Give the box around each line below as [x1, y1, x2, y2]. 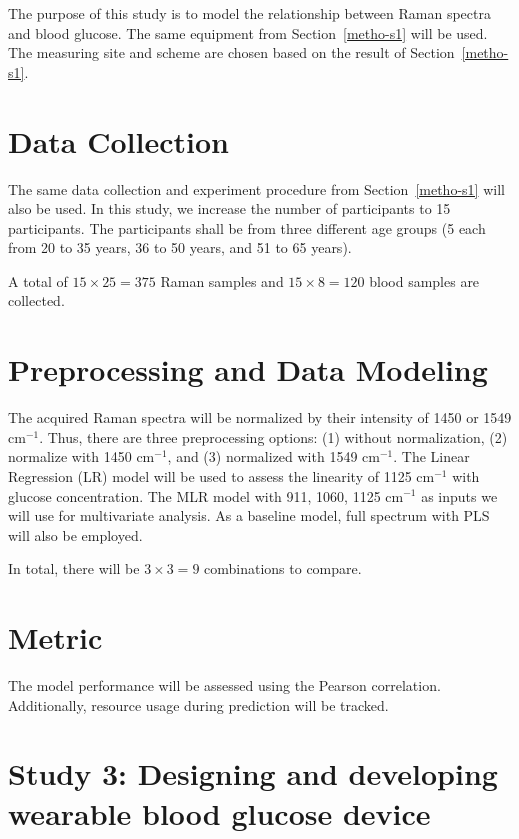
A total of [8, 270, 68, 291]
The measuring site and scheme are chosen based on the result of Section [8, 42, 455, 63]
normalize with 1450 [8, 446, 132, 467]
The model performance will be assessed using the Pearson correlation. [8, 675, 441, 696]
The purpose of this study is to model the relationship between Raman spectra [8, 3, 491, 23]
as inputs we [421, 485, 498, 506]
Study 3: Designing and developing [8, 753, 498, 794]
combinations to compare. [204, 558, 362, 579]
